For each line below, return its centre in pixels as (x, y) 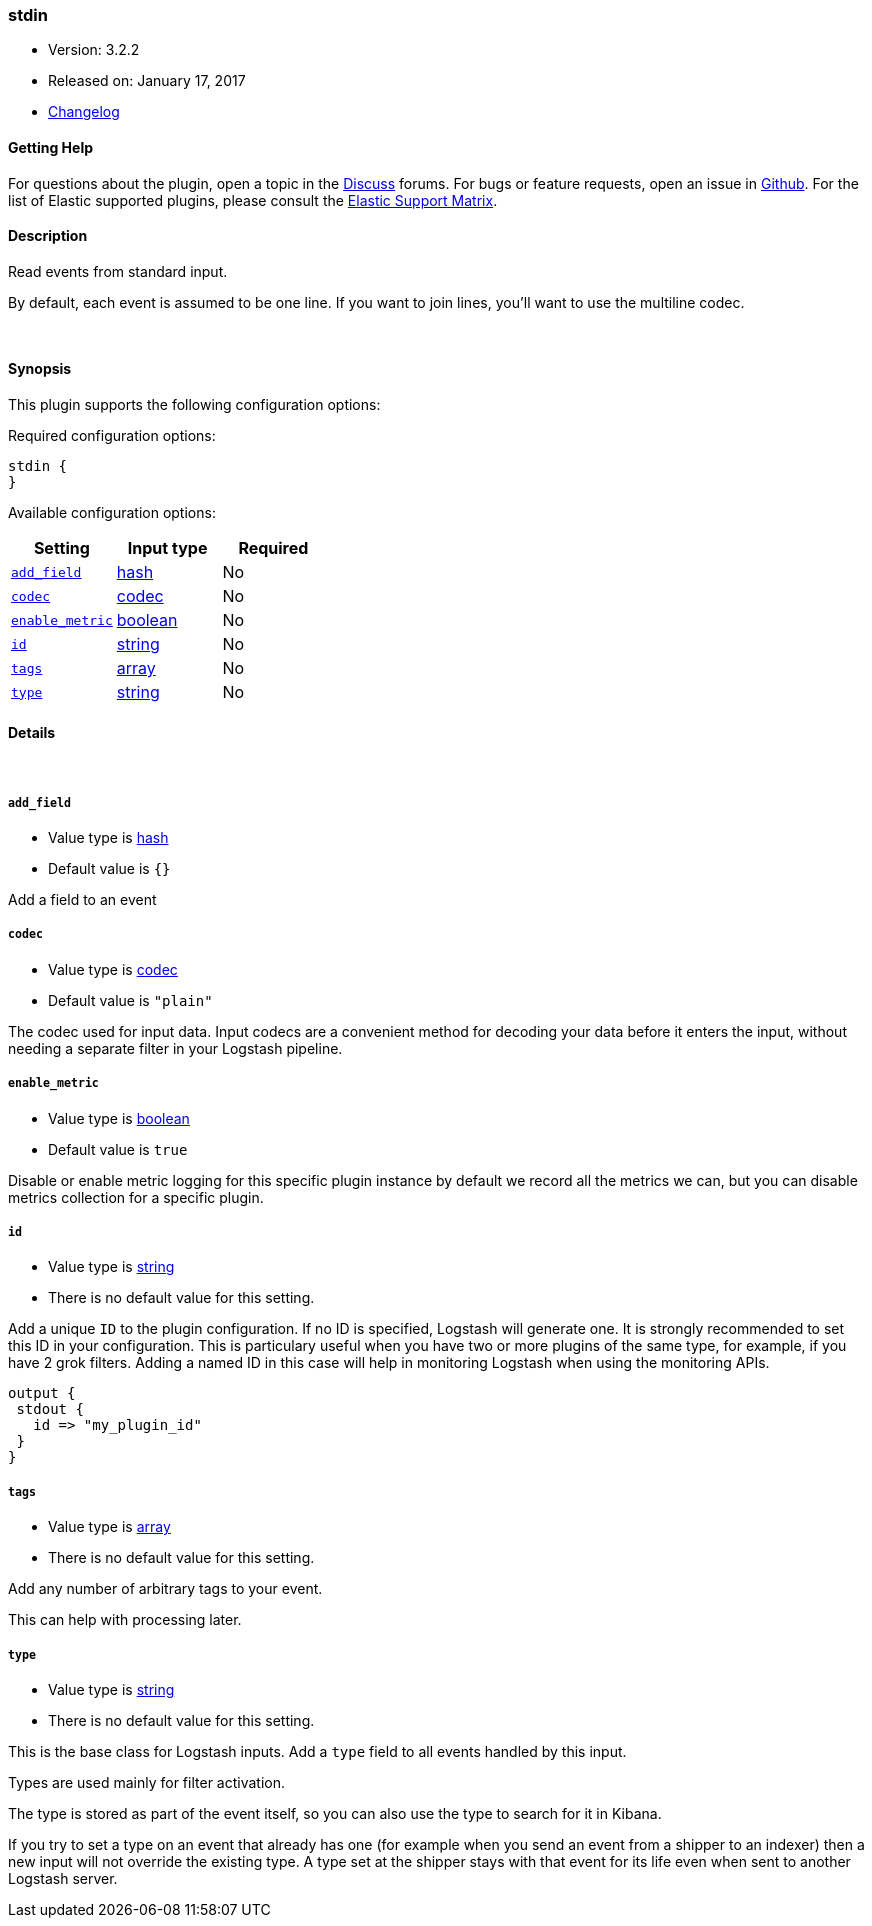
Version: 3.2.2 (94, 50)
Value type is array (109, 1527)
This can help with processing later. (125, 1620)
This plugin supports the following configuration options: (194, 405)
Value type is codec (113, 969)
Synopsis (40, 369)
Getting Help (51, 147)
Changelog (84, 112)
